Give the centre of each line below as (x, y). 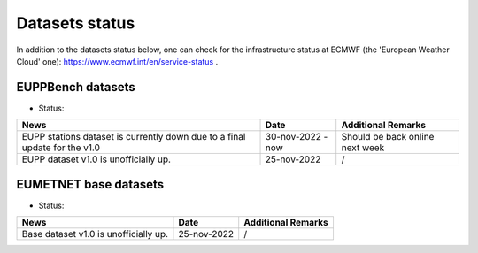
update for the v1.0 (61, 148)
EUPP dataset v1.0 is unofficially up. (96, 159)
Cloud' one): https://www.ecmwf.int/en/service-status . (117, 61)
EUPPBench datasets (76, 87)
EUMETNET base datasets (90, 184)
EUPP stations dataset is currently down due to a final (134, 137)
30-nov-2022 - (297, 137)
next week (363, 148)
